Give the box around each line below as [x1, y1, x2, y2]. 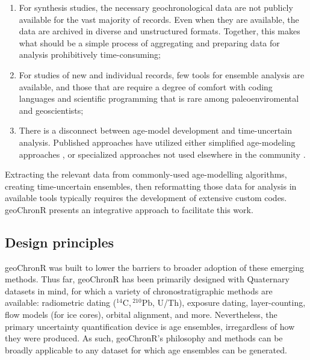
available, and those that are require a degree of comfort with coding [19, 80, 273, 93]
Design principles [5, 232, 114, 251]
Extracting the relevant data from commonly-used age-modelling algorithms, [5, 168, 287, 181]
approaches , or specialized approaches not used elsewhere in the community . [19, 147, 306, 160]
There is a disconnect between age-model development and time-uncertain [19, 124, 293, 137]
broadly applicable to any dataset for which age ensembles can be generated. [5, 343, 287, 356]
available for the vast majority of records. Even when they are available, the [19, 13, 299, 25]
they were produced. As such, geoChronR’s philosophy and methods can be [5, 332, 283, 344]
